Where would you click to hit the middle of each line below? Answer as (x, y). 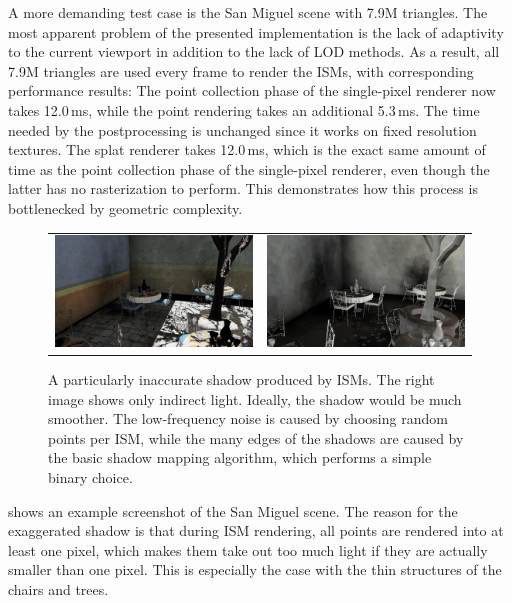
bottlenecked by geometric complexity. (125, 207)
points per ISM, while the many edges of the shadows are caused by (256, 437)
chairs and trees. (58, 588)
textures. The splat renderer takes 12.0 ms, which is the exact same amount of (247, 149)
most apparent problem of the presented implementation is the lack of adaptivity (256, 31)
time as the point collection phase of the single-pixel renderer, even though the (249, 168)
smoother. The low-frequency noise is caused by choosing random (248, 418)
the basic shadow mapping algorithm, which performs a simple (240, 457)
